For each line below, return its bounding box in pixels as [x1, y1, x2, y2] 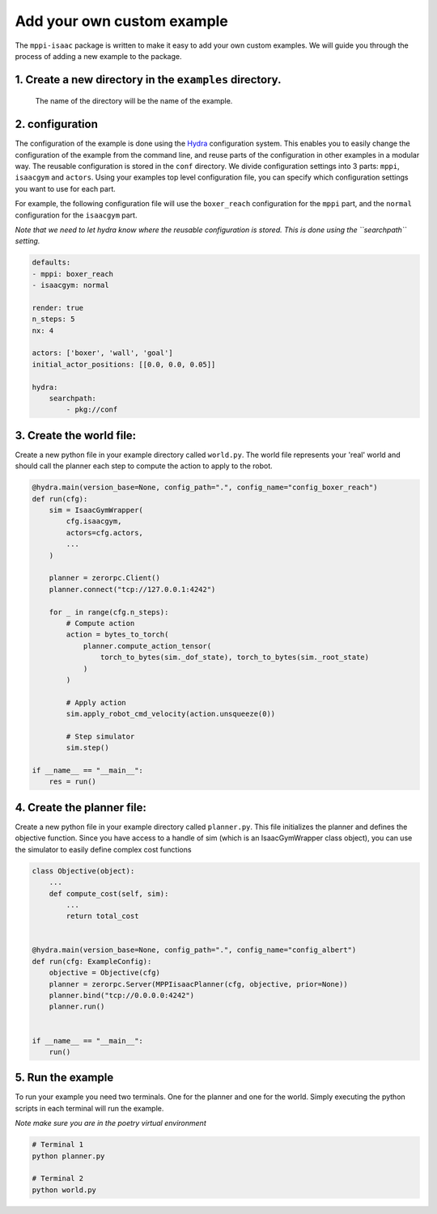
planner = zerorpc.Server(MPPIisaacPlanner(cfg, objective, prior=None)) [49, 979, 348, 988]
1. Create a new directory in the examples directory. [15, 73, 282, 87]
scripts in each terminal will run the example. [15, 1103, 164, 1113]
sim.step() [66, 743, 109, 752]
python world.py [32, 1185, 97, 1195]
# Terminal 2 [32, 1174, 84, 1183]
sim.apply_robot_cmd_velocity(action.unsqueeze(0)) [66, 709, 276, 719]
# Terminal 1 [32, 1140, 84, 1149]
